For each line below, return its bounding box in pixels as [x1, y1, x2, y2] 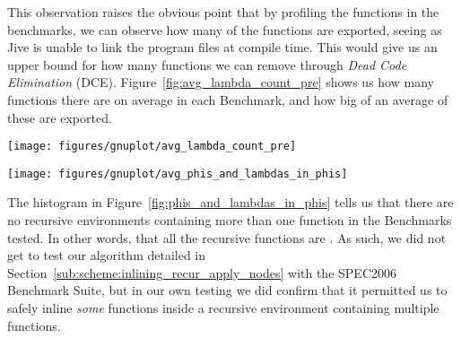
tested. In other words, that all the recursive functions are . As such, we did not [7, 228, 447, 247]
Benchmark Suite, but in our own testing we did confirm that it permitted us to [7, 281, 448, 299]
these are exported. [7, 108, 112, 126]
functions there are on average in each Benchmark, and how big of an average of [7, 90, 448, 108]
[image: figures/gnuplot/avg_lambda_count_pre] [7, 140, 297, 153]
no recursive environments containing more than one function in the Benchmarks [7, 211, 452, 230]
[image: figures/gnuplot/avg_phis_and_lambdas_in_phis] [7, 167, 348, 180]
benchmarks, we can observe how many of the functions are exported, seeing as [7, 20, 442, 39]
